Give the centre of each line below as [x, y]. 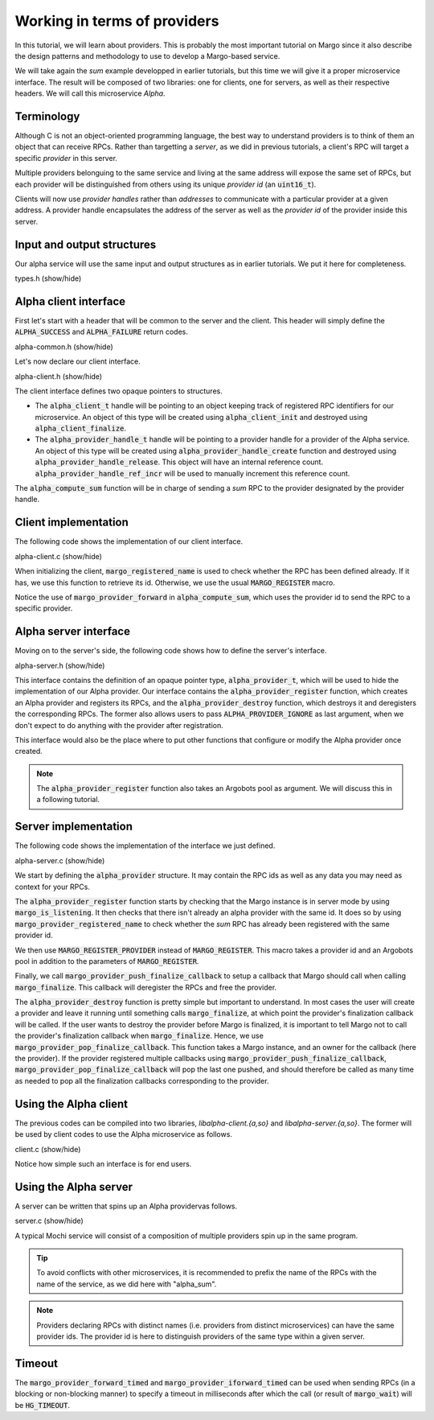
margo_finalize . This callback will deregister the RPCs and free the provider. [146, 987]
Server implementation [74, 827]
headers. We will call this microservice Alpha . [90, 93]
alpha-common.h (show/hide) [64, 347]
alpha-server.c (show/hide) [60, 860]
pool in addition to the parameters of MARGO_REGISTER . [107, 961]
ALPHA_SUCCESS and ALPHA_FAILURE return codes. [101, 332]
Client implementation [72, 523]
